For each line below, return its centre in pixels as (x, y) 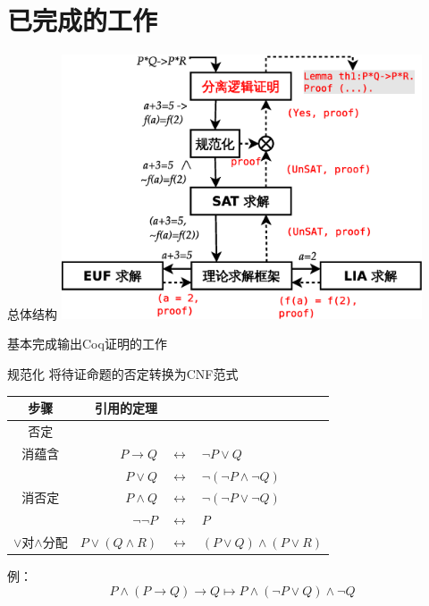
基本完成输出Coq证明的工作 (87, 344)
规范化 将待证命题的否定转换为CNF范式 (123, 374)
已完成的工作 (83, 20)
